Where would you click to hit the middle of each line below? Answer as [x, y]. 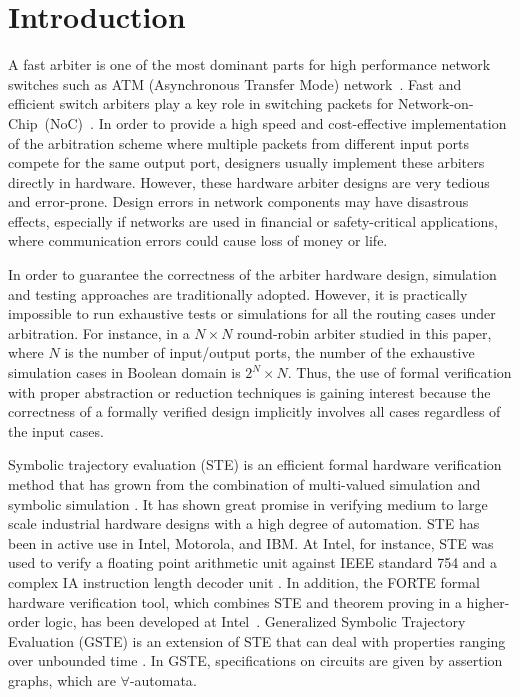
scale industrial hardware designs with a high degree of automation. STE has [244, 523]
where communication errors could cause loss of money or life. [198, 240]
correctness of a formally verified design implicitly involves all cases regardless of [254, 411]
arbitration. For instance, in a [99, 332]
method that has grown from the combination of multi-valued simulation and [244, 484]
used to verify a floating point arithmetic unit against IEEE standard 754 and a [253, 562]
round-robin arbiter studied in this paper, [364, 332]
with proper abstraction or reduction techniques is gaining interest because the [249, 391]
